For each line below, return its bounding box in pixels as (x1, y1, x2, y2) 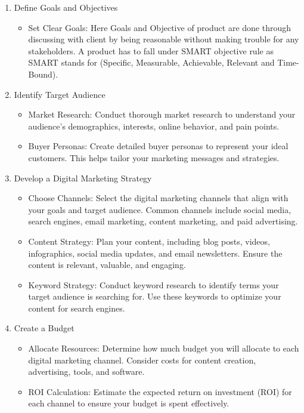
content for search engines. (28, 301, 125, 314)
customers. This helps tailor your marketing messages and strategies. (28, 151, 280, 164)
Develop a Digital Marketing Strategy (14, 171, 152, 184)
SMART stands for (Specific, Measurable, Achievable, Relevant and (28, 56, 275, 69)
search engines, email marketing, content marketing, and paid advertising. (28, 215, 298, 227)
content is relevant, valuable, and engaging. (28, 258, 186, 271)
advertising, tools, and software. (28, 365, 145, 378)
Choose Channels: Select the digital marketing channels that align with (28, 192, 289, 204)
